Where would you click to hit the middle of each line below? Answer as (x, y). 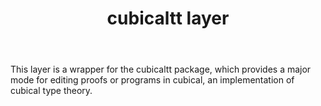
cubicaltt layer (168, 18)
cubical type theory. (51, 91)
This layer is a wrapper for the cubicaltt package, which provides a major (161, 69)
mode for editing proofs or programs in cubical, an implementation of (152, 80)
